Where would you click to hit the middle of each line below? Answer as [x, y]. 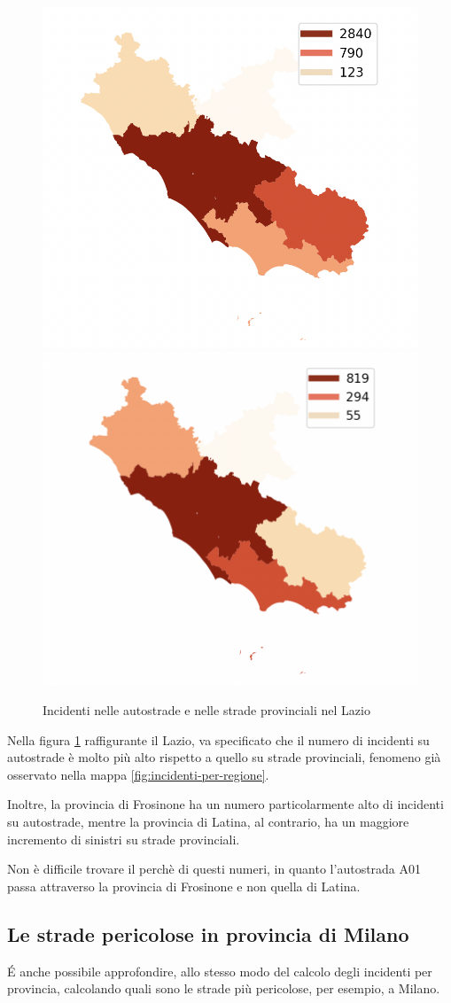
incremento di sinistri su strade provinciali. [124, 839]
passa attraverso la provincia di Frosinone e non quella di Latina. [184, 886]
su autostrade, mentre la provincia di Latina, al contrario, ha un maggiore [208, 822]
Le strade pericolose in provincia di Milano [208, 933]
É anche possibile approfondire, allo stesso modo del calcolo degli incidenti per [220, 971]
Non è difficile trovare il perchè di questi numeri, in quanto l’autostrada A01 [214, 869]
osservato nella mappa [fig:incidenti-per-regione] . [138, 774]
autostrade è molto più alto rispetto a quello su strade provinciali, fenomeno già [224, 757]
